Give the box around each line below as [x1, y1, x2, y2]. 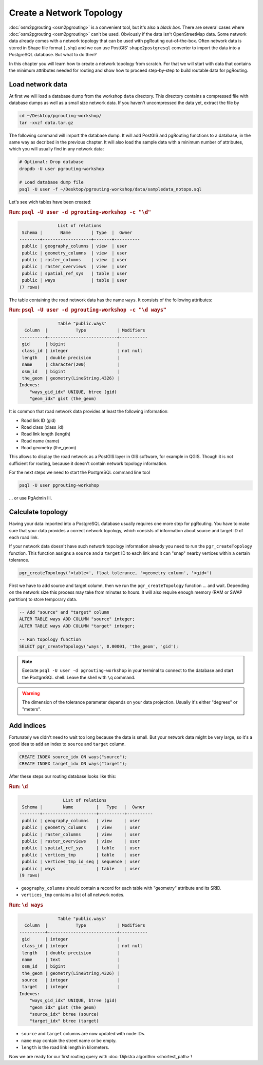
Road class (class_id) [21, 424, 64, 430]
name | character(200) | [22, 362, 120, 367]
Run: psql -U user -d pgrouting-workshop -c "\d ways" [9, 307, 167, 313]
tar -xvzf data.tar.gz [19, 120, 74, 125]
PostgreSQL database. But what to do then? [9, 52, 97, 58]
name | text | [22, 957, 120, 962]
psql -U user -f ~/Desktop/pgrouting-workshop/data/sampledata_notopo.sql [19, 186, 202, 192]
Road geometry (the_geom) [21, 445, 76, 451]
